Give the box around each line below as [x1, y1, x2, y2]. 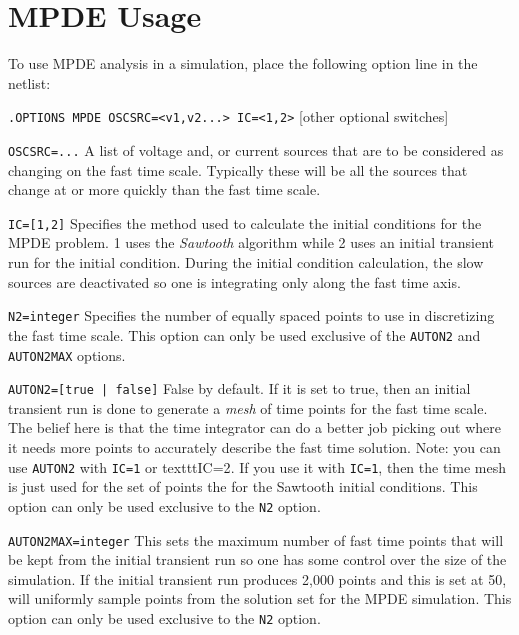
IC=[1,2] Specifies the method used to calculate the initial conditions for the [8, 212, 482, 233]
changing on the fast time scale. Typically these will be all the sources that [8, 159, 468, 180]
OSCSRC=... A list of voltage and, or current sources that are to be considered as [8, 139, 504, 160]
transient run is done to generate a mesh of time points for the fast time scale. [8, 397, 488, 418]
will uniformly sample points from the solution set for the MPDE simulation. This [8, 588, 512, 609]
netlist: [8, 72, 51, 93]
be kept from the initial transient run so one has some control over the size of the [8, 549, 507, 570]
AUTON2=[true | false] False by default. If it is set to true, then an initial [8, 378, 471, 399]
